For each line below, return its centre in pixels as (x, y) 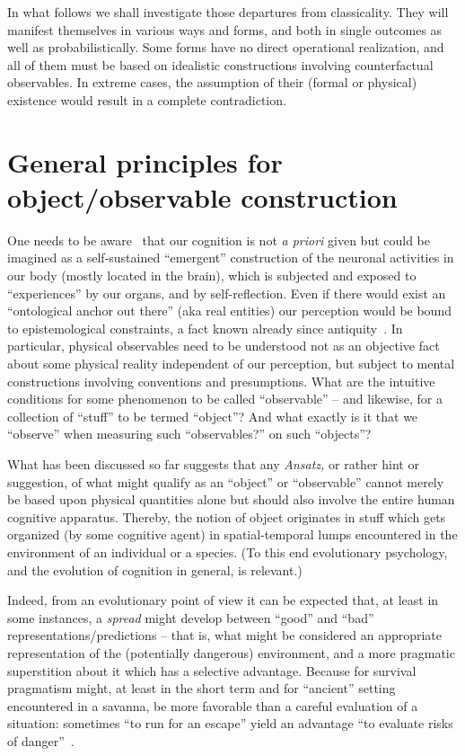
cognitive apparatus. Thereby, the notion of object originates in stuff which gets (227, 516)
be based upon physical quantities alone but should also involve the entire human (231, 499)
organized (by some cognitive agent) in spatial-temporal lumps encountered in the (232, 534)
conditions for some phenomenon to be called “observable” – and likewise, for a (225, 399)
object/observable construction (202, 196)
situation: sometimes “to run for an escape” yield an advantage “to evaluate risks (230, 723)
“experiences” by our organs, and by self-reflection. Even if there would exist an (227, 293)
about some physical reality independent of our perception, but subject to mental (231, 364)
